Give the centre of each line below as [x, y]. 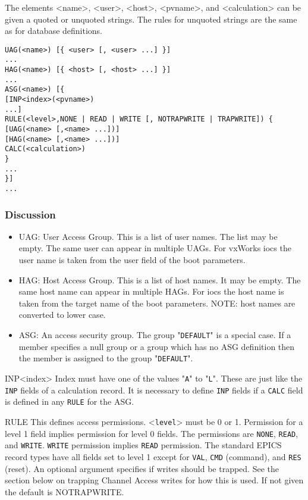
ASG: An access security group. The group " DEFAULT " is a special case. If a [155, 335]
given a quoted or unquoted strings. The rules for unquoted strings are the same [151, 19]
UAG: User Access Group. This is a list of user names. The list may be [148, 236]
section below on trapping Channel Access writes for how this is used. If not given [154, 480]
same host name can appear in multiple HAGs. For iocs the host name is [151, 291]
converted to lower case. [62, 315]
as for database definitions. [54, 31]
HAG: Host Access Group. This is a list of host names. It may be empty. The [160, 279]
